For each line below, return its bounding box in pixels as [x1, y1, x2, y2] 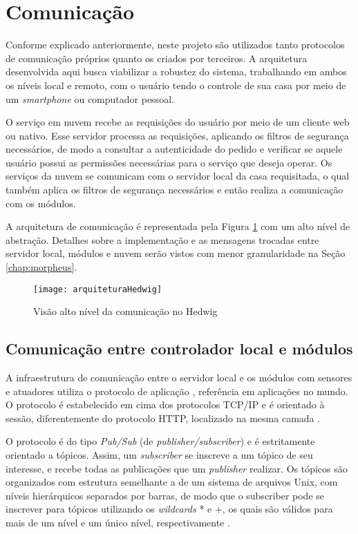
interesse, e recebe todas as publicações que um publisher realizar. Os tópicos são [6, 461, 348, 475]
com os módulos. [6, 196, 76, 210]
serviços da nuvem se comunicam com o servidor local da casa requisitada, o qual [6, 169, 350, 183]
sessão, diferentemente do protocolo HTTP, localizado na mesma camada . [6, 410, 321, 425]
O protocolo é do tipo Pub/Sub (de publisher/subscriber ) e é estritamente [6, 434, 315, 448]
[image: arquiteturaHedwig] [33, 284, 162, 294]
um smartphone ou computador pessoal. [6, 91, 174, 106]
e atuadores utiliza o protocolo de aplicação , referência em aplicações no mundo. [6, 383, 348, 398]
